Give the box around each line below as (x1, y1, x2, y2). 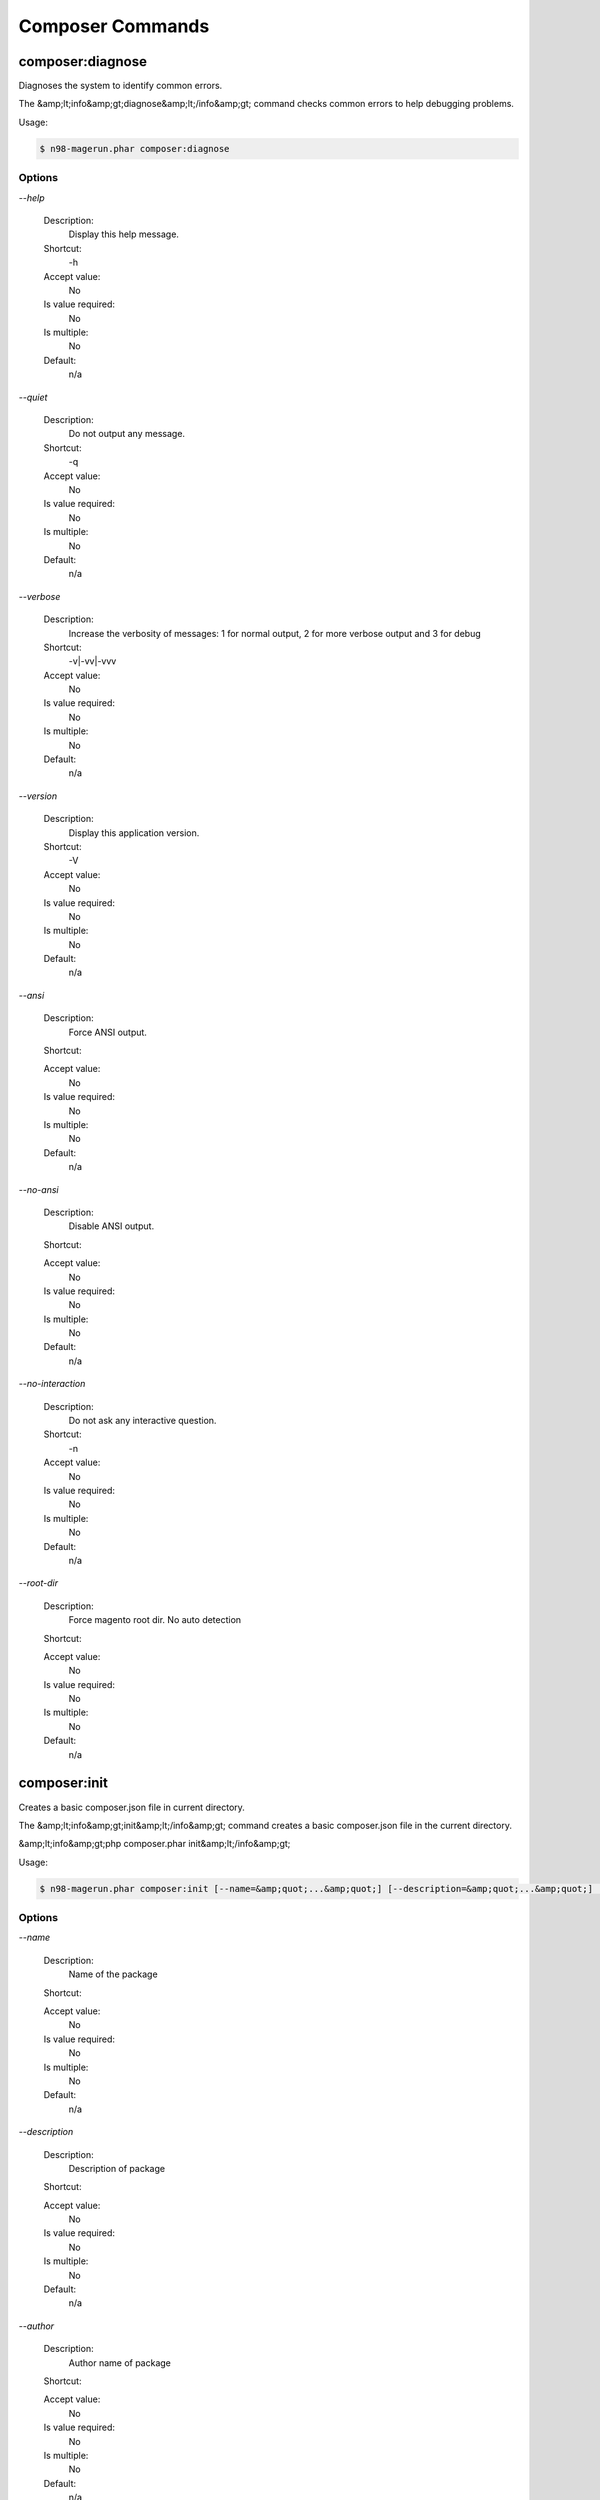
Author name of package (68, 2356, 172, 2369)
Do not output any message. (68, 428, 185, 440)
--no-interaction (18, 1378, 86, 1390)
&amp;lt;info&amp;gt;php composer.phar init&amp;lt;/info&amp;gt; (18, 1838, 291, 1850)
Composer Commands (18, 15, 210, 37)
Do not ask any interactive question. (68, 1415, 217, 1427)
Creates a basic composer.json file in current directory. (18, 1801, 245, 1813)
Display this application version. (68, 826, 200, 839)
